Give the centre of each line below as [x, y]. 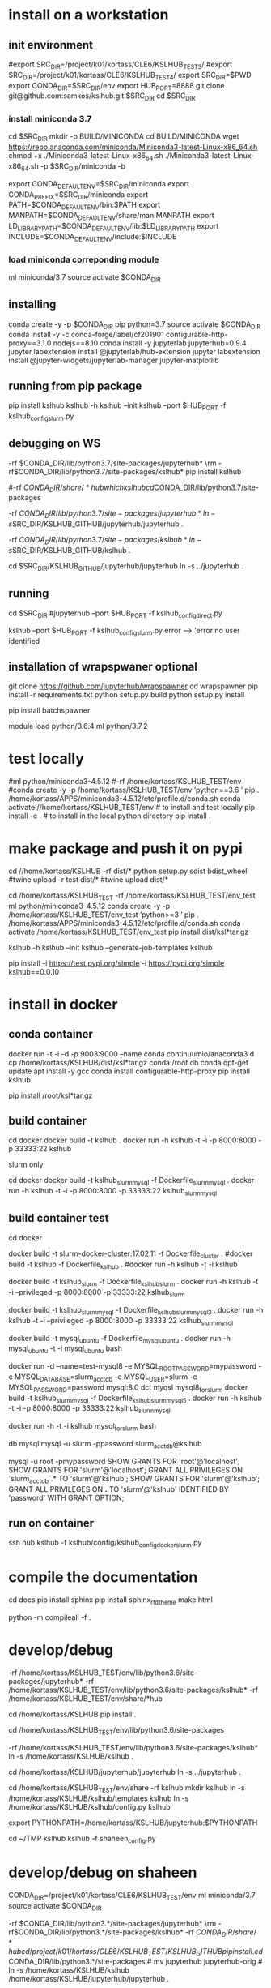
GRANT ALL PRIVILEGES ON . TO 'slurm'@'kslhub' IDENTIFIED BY [119, 1489]
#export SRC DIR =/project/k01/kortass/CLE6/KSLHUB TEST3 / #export [121, 65]
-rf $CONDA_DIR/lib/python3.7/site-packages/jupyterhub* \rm [112, 463]
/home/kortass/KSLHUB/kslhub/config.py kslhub [90, 1806]
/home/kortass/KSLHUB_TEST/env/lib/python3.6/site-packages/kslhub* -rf [133, 1690]
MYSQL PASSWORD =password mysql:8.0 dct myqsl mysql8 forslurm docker [128, 1388]
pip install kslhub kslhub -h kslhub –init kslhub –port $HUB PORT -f [117, 406]
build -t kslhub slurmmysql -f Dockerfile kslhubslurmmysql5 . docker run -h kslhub [135, 1399]
